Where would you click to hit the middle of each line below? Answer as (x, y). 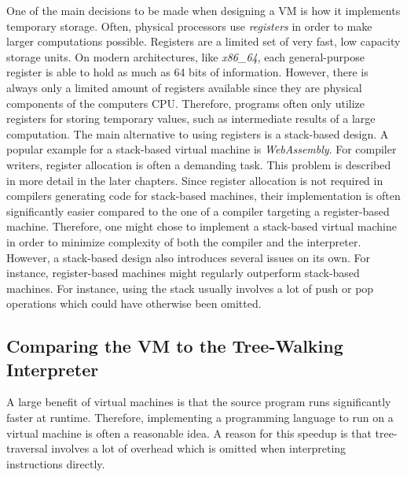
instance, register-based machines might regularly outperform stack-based (183, 273)
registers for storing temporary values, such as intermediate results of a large (191, 118)
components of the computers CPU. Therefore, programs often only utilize (186, 103)
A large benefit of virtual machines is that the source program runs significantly (199, 402)
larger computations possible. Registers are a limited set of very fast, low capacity (203, 41)
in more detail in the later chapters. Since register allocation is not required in (195, 180)
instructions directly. (56, 463)
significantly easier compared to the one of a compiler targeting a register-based (198, 211)
